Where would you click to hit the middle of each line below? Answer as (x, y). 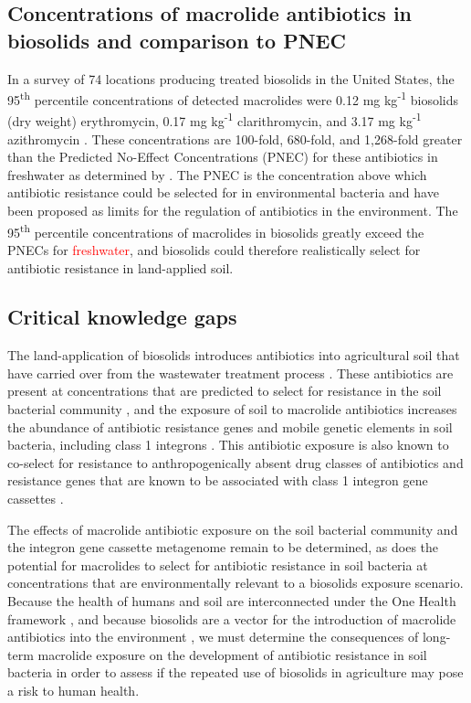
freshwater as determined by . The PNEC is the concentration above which (217, 174)
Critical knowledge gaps (122, 317)
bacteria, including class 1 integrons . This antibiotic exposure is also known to (228, 445)
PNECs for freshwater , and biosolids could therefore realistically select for (214, 249)
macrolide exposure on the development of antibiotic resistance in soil (232, 654)
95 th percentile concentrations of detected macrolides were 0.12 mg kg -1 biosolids (233, 98)
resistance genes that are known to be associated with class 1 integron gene (218, 480)
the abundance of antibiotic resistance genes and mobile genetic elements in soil (230, 426)
